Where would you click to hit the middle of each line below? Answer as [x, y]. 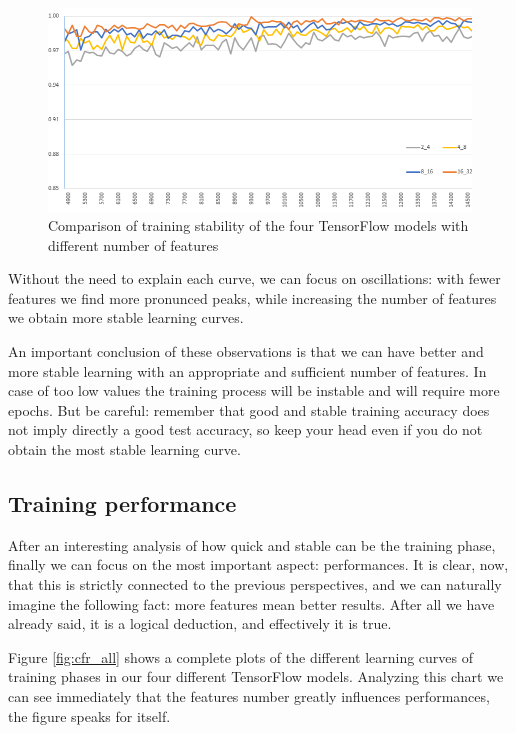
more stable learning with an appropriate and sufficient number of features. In [247, 370]
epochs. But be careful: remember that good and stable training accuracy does [249, 409]
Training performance [122, 503]
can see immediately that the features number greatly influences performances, [249, 695]
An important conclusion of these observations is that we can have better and [246, 351]
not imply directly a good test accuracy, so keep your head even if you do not [245, 429]
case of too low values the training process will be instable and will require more [254, 390]
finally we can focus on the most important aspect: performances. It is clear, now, [258, 564]
